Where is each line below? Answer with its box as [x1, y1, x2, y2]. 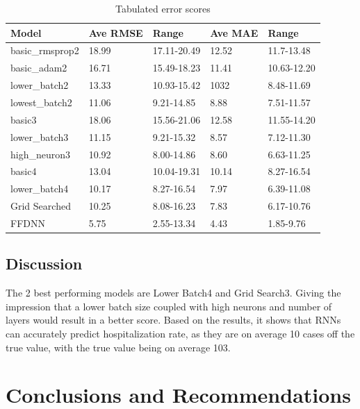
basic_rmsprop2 [10, 43, 79, 58]
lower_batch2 [10, 78, 69, 92]
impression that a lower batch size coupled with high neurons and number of [6, 299, 332, 313]
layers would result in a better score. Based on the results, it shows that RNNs [6, 312, 341, 327]
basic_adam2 [10, 60, 67, 75]
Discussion [6, 253, 83, 274]
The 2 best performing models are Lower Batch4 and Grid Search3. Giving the [6, 285, 341, 300]
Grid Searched [10, 199, 71, 213]
